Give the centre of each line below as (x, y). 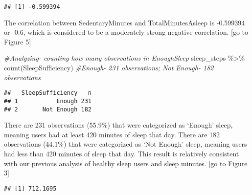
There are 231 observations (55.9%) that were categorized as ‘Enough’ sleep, (118, 125)
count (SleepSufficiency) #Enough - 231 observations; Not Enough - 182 (109, 68)
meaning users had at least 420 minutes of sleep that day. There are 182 (112, 134)
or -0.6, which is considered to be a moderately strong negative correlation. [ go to (126, 32)
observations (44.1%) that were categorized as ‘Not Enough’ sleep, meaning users (126, 144)
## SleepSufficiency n (48, 93)
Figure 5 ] (18, 41)
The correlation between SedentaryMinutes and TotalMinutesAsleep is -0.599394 (125, 22)
